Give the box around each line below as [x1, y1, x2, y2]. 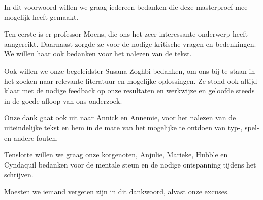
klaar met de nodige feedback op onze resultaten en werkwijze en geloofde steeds [4, 85, 255, 96]
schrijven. [4, 169, 34, 180]
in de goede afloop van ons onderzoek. [4, 95, 122, 106]
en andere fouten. [4, 132, 58, 143]
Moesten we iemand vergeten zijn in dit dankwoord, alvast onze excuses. [4, 186, 229, 196]
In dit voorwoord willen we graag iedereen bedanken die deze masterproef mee [4, 2, 248, 12]
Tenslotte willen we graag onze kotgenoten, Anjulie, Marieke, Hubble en [4, 149, 228, 160]
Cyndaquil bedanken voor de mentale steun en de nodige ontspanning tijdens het [4, 159, 256, 170]
